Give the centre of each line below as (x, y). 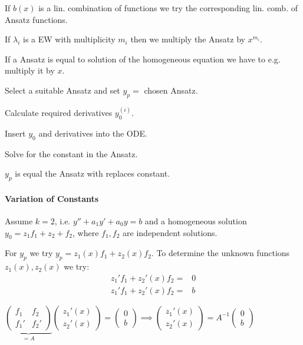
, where (86, 232)
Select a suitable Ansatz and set (62, 90)
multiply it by (30, 70)
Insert (15, 133)
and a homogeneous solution (196, 220)
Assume (19, 220)
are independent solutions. (170, 232)
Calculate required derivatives (59, 113)
